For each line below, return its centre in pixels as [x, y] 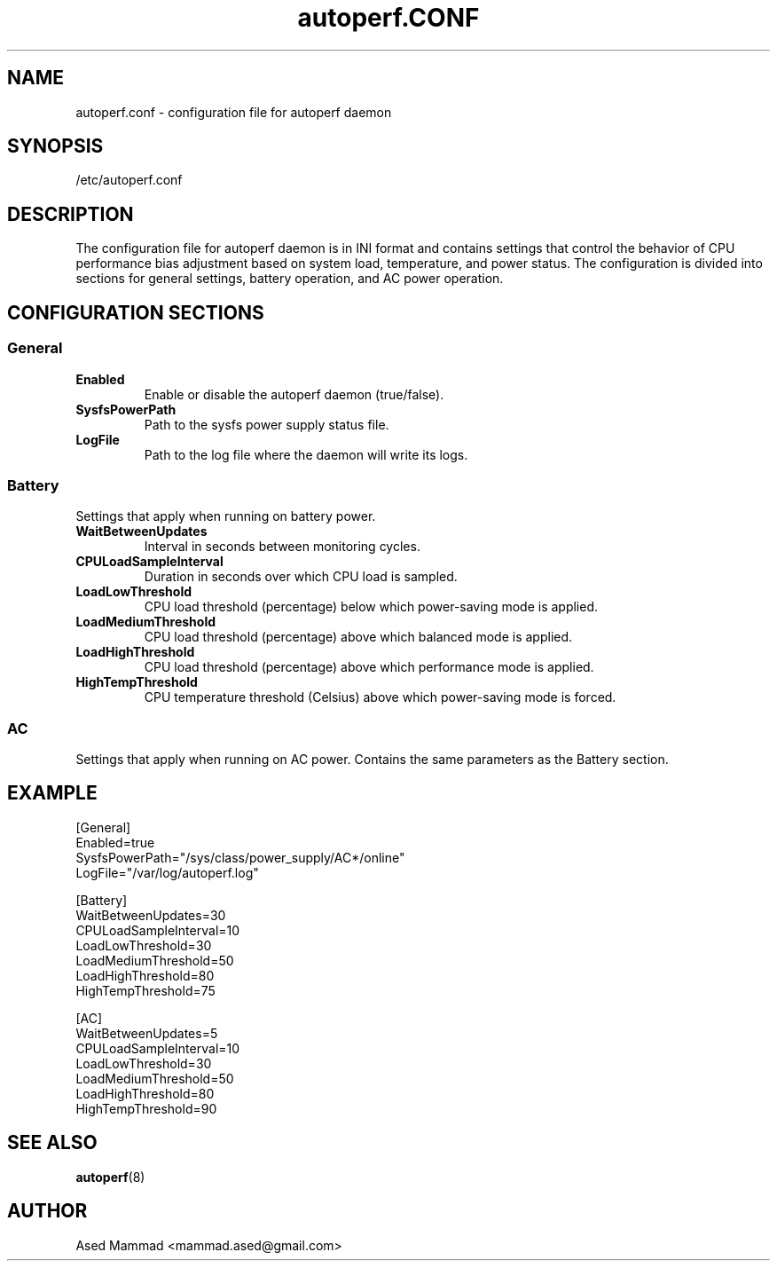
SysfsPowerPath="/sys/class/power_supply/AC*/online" [240, 857]
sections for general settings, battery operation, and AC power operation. [290, 279]
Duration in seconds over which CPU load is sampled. [301, 577]
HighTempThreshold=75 [145, 990]
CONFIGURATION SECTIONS [136, 312]
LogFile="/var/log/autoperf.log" [167, 872]
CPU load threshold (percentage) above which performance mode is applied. [369, 667]
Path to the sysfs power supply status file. [267, 424]
